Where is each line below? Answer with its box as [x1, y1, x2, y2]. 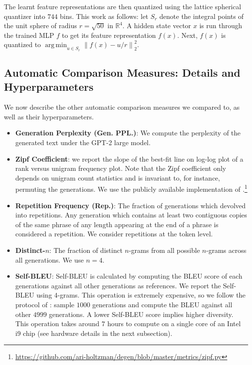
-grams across [206, 245, 247, 255]
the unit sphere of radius [4, 20, 77, 31]
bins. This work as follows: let [60, 11, 148, 21]
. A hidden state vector [122, 20, 191, 31]
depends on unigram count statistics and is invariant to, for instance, [15, 172, 220, 182]
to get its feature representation [62, 30, 156, 40]
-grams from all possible [128, 245, 200, 255]
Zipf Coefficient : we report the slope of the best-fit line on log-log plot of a [15, 153, 243, 164]
